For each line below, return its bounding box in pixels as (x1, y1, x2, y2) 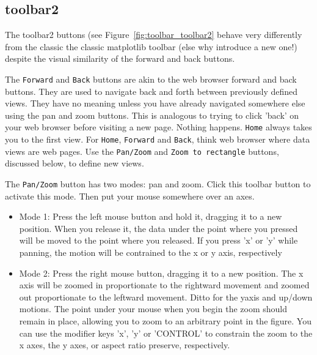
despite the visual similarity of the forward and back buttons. (5, 52, 235, 65)
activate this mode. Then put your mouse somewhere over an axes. (5, 189, 255, 202)
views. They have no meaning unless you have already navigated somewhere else (5, 97, 305, 110)
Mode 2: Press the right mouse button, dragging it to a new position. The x (19, 266, 304, 279)
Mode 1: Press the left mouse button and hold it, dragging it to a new (19, 210, 282, 223)
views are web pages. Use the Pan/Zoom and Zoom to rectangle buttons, (5, 144, 279, 157)
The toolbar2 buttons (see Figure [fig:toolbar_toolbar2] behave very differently (5, 28, 302, 41)
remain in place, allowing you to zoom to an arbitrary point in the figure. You (19, 314, 312, 327)
